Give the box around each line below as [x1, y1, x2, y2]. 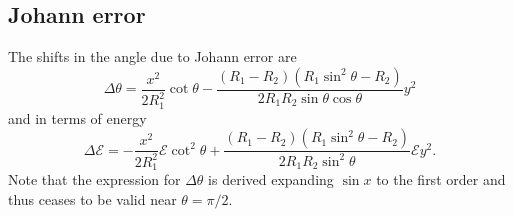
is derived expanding [208, 169, 334, 190]
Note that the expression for [8, 169, 181, 190]
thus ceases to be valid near [8, 188, 177, 209]
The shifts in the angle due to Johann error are [8, 46, 297, 67]
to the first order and [376, 169, 506, 190]
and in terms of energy [8, 107, 147, 128]
